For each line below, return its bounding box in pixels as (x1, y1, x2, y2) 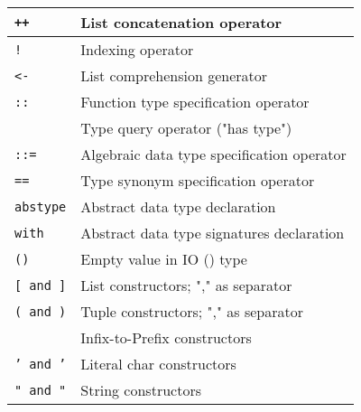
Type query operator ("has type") (80, 117, 292, 138)
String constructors (80, 379, 201, 400)
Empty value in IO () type (80, 248, 247, 269)
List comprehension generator (80, 65, 268, 86)
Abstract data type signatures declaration (80, 222, 345, 243)
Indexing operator (80, 39, 194, 60)
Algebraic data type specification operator (80, 144, 347, 164)
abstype (14, 199, 67, 214)
